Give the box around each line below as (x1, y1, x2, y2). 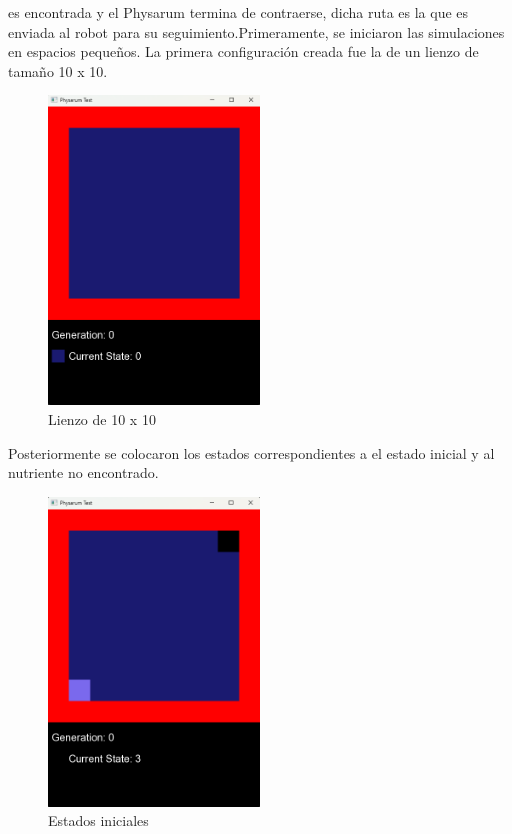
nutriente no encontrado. (8, 462, 159, 483)
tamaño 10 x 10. (8, 60, 108, 81)
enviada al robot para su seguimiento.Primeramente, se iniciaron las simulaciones (8, 21, 505, 42)
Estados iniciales (48, 810, 149, 831)
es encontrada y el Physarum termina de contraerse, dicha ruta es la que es (8, 2, 469, 22)
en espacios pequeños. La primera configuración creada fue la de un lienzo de (8, 41, 479, 62)
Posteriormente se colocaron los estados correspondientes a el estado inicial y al (8, 442, 495, 463)
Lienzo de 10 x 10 (48, 409, 156, 430)
